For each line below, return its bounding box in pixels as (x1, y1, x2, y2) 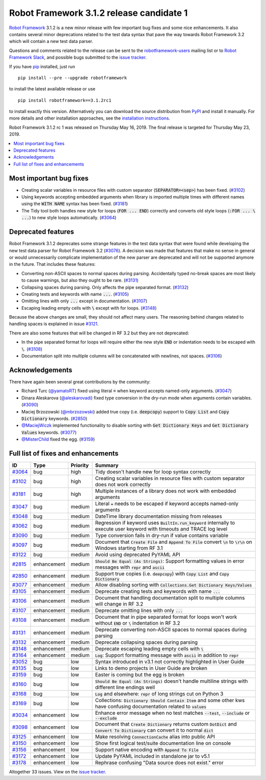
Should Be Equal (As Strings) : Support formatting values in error (95, 557, 245, 564)
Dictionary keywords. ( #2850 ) (21, 415, 88, 421)
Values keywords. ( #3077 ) (21, 429, 77, 435)
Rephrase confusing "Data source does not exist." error (95, 759, 224, 766)
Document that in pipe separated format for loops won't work (95, 613, 237, 620)
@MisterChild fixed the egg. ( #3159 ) (21, 436, 95, 442)
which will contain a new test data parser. (9, 39, 94, 44)
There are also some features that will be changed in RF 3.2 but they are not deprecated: (9, 330, 189, 336)
